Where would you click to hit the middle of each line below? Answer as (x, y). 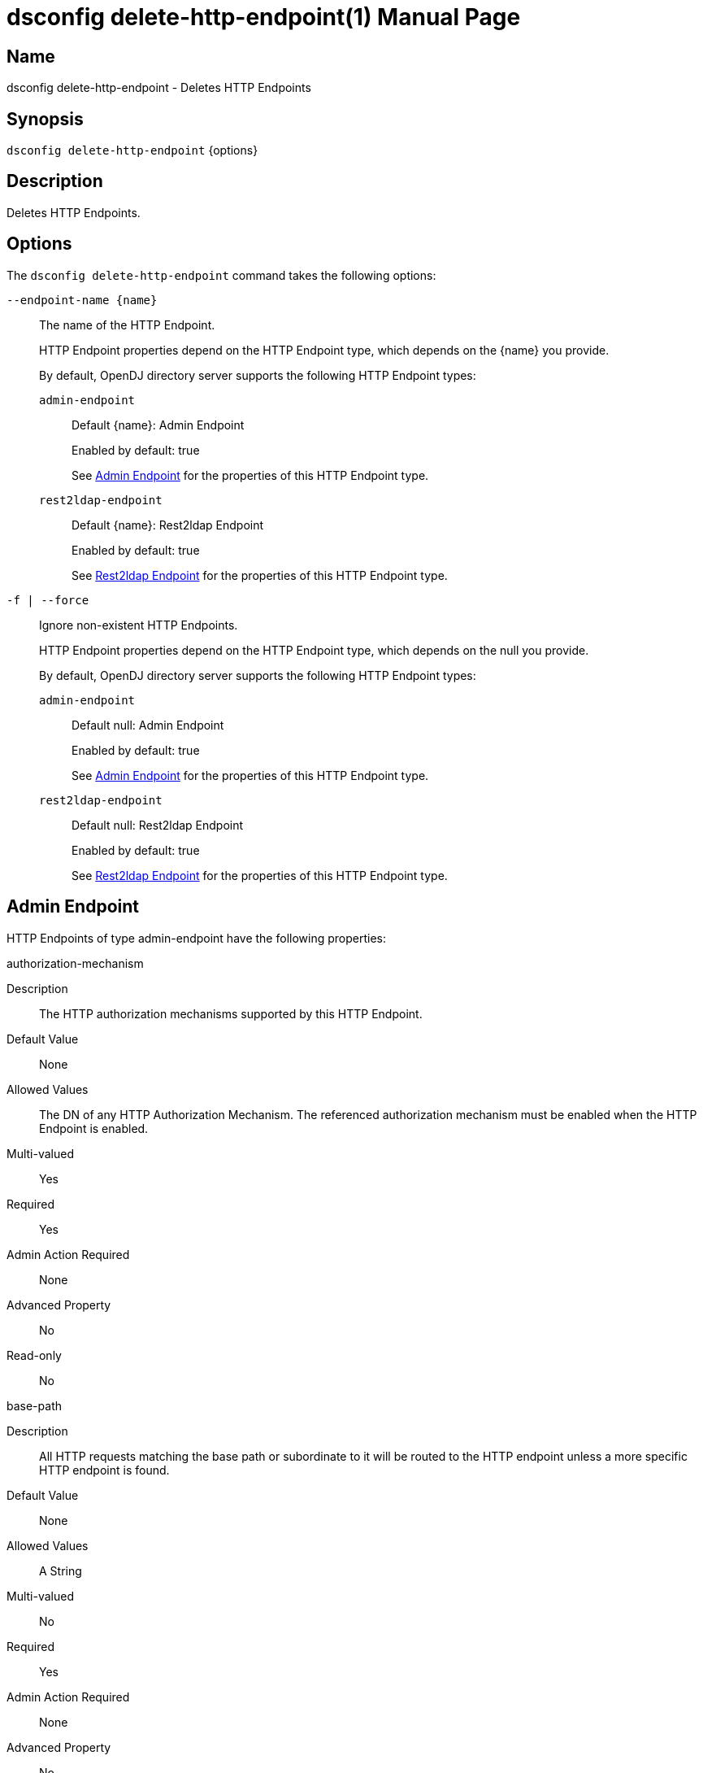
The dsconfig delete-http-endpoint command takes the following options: (221, 275)
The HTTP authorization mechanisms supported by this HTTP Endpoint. (231, 1013)
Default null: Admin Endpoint (148, 725)
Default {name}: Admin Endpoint (158, 425)
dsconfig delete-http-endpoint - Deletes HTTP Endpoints (159, 88)
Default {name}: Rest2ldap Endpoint (168, 525)
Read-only (34, 1355)
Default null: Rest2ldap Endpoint (158, 825)
